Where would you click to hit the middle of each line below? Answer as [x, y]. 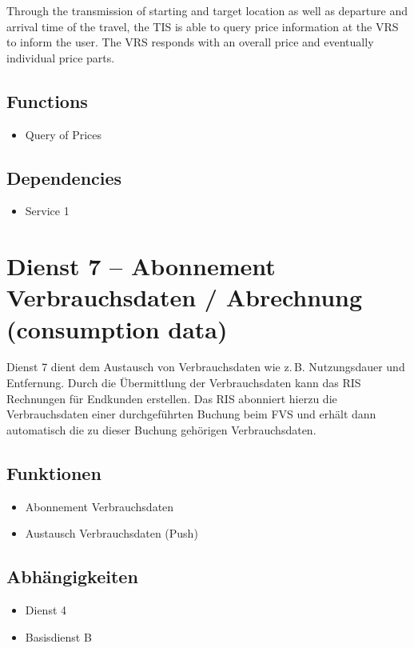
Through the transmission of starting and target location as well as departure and [207, 10]
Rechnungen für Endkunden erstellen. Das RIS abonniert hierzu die [172, 398]
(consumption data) [117, 328]
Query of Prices [64, 134]
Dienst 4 [46, 610]
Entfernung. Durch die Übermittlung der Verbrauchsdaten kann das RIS [184, 383]
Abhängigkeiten [72, 576]
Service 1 [47, 211]
